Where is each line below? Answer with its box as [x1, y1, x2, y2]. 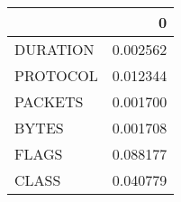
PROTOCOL [14, 65, 98, 86]
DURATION [14, 39, 95, 60]
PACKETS [14, 91, 84, 112]
